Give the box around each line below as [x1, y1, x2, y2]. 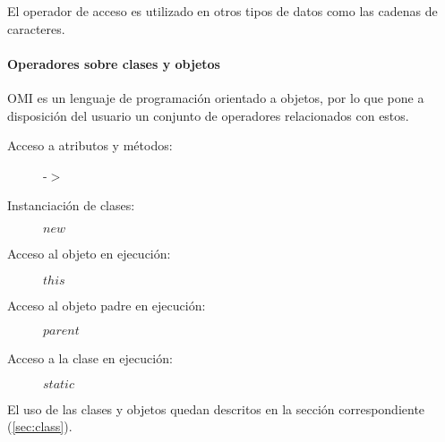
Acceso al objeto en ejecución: [7, 243, 171, 262]
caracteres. [7, 19, 65, 38]
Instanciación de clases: [7, 196, 135, 215]
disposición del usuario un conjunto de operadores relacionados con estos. [7, 106, 409, 124]
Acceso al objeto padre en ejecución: [7, 295, 206, 314]
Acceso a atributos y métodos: [7, 136, 173, 155]
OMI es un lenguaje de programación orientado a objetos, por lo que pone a [7, 88, 424, 106]
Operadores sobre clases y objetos [7, 54, 220, 72]
